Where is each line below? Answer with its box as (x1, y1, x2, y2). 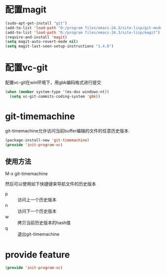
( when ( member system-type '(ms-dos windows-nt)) (5, 89, 110, 94)
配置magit (5, 4, 47, 15)
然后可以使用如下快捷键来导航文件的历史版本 (5, 181, 96, 187)
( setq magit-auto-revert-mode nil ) (5, 39, 79, 44)
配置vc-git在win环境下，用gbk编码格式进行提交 (5, 79, 101, 85)
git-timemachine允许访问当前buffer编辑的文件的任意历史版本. (5, 128, 130, 134)
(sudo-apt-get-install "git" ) (5, 20, 68, 26)
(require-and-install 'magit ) (5, 35, 68, 40)
